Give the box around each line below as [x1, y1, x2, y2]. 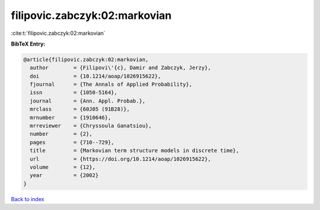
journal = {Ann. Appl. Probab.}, [30, 98, 146, 104]
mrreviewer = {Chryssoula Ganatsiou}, [30, 122, 152, 130]
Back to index [11, 195, 44, 202]
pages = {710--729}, [30, 139, 115, 146]
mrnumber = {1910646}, [30, 114, 111, 121]
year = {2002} [30, 172, 99, 179]
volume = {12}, [30, 164, 96, 170]
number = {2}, [30, 131, 93, 137]
